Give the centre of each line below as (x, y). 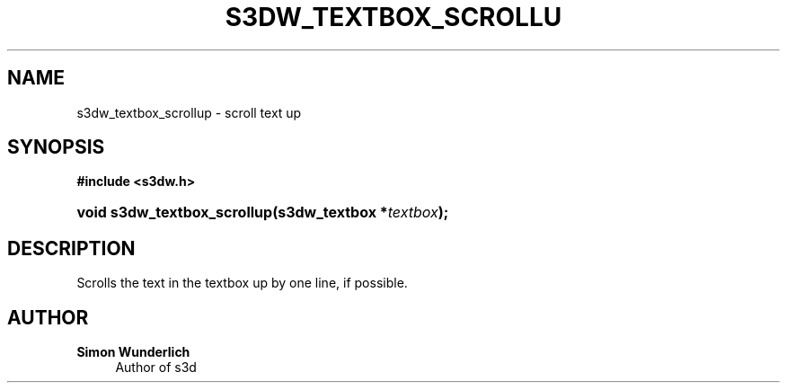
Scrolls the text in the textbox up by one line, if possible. (242, 283)
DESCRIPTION (71, 248)
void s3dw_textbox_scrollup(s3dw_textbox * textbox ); (263, 213)
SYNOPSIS (56, 147)
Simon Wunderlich (133, 352)
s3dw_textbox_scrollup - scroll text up (189, 112)
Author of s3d (156, 368)
